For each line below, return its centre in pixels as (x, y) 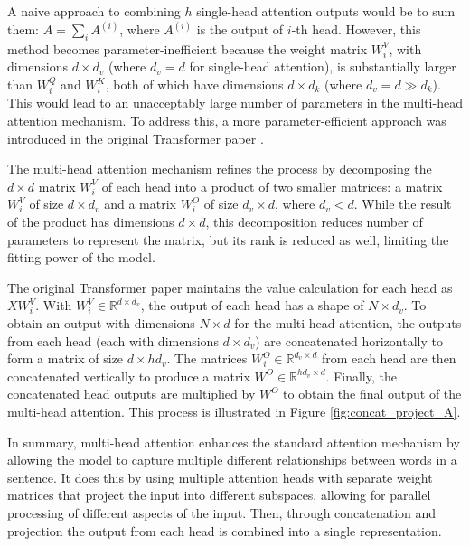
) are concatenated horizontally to (349, 340)
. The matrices (207, 358)
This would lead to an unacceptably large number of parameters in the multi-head (235, 103)
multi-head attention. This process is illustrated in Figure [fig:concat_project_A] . (234, 411)
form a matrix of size (66, 358)
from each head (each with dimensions (113, 340)
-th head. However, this (356, 29)
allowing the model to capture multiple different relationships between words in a (232, 460)
